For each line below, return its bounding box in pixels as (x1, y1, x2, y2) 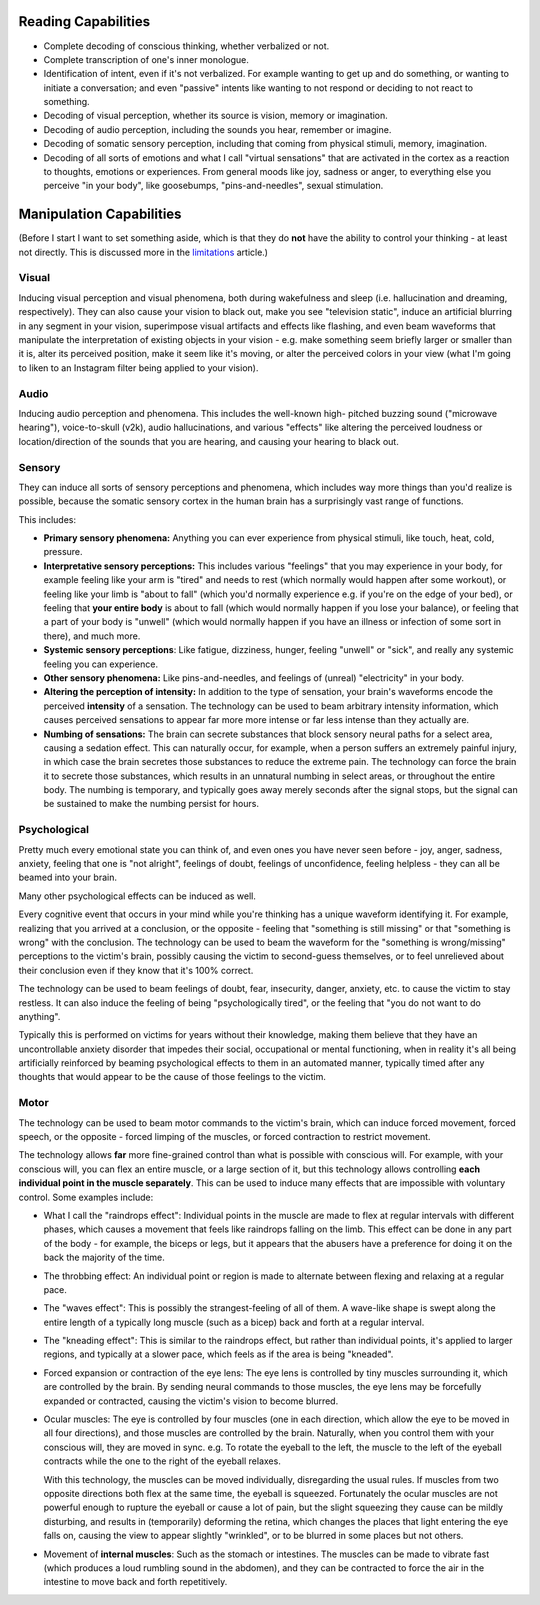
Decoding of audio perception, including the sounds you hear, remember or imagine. (43, 123, 392, 135)
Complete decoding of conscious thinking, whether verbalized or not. (43, 40, 330, 52)
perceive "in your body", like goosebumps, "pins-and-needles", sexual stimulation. (43, 180, 384, 192)
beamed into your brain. (18, 871, 117, 884)
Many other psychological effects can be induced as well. (18, 890, 257, 902)
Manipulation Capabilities (18, 206, 182, 223)
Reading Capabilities (18, 13, 151, 30)
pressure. (43, 546, 84, 558)
